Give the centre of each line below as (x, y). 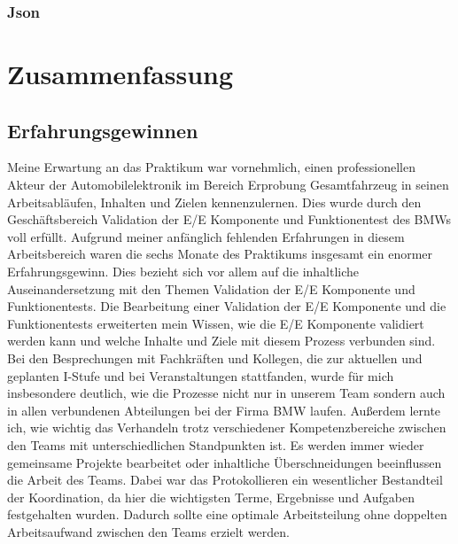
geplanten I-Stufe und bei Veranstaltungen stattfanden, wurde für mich (201, 375)
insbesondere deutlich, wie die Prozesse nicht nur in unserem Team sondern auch (226, 393)
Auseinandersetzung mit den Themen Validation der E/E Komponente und (211, 288)
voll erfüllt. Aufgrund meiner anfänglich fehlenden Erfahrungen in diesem (206, 236)
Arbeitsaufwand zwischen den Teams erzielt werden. (148, 531)
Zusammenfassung (120, 74)
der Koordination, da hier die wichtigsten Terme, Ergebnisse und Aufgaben (211, 497)
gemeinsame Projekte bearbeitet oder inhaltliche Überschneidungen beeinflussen (225, 462)
